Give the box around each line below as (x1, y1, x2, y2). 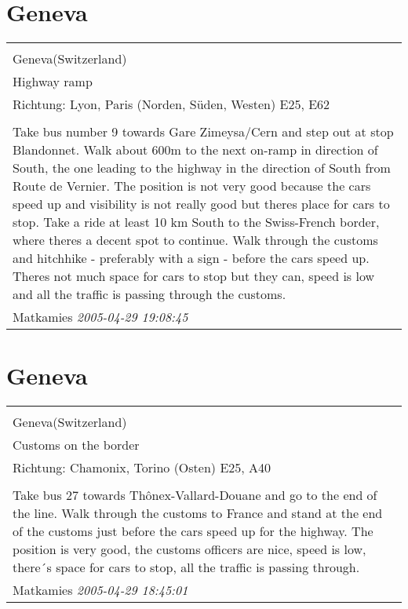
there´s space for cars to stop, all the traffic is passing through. (13, 558, 360, 577)
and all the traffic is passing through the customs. (13, 285, 286, 304)
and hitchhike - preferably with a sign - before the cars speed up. (13, 249, 370, 268)
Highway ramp (13, 72, 93, 91)
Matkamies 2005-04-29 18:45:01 (13, 581, 188, 600)
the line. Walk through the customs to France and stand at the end (13, 504, 383, 523)
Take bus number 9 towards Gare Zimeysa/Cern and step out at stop (13, 122, 394, 141)
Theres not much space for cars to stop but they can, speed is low (13, 267, 375, 286)
